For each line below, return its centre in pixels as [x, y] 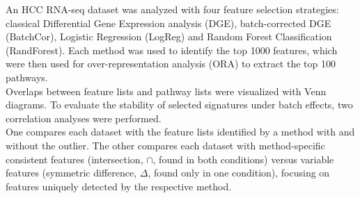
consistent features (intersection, [75, 159]
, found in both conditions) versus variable [243, 159]
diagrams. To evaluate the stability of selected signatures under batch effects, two [179, 105]
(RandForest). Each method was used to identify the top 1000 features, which [172, 50]
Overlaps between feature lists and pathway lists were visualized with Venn [166, 91]
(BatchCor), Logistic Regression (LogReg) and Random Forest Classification [169, 36]
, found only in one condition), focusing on [239, 173]
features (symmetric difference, [71, 173]
